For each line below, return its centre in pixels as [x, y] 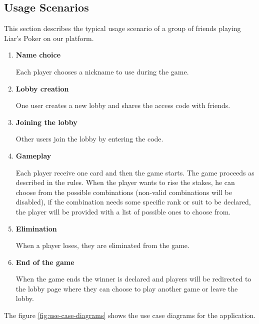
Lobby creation [42, 88]
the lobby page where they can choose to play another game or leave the [127, 288]
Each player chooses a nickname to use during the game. [102, 71]
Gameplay [33, 155]
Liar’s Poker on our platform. [49, 38]
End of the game [45, 262]
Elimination [36, 228]
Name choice [38, 55]
